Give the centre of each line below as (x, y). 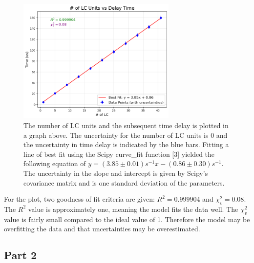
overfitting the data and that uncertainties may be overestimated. (102, 229)
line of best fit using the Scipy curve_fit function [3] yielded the (119, 154)
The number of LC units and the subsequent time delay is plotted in (126, 125)
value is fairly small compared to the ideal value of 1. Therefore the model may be (127, 219)
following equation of (55, 163)
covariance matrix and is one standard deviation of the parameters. (124, 182)
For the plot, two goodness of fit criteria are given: (79, 199)
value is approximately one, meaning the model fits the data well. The (133, 209)
